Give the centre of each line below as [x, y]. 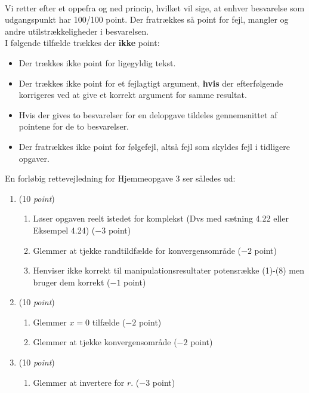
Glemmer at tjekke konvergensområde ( [105, 342]
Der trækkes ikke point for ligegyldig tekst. [97, 62]
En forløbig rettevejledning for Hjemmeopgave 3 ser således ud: [120, 178]
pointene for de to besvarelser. [74, 126]
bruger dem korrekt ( [72, 282]
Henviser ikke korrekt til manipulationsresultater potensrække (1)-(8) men [169, 270]
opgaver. [34, 158]
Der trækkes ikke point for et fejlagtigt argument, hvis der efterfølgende [151, 83]
